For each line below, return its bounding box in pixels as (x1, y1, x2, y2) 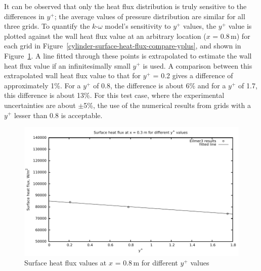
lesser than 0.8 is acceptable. (14, 110, 103, 120)
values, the (183, 21, 216, 31)
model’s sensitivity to (105, 21, 171, 31)
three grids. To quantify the (4, 21, 90, 31)
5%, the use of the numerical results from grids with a (83, 99, 251, 110)
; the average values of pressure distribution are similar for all (54, 11, 245, 21)
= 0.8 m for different (115, 257, 178, 268)
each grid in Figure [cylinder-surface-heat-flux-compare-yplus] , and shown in (4, 40, 241, 51)
